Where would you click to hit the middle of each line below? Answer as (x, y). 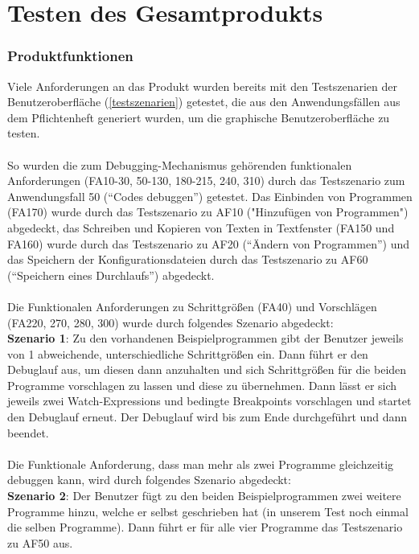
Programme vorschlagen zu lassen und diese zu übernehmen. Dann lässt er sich (202, 385)
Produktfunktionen (70, 56)
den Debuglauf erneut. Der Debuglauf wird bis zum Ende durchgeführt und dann (207, 417)
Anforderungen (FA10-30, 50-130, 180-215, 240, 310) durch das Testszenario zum (206, 181)
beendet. (28, 432)
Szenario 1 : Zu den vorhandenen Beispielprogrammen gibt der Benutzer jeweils (205, 338)
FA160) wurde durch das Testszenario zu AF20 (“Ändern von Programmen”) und (209, 243)
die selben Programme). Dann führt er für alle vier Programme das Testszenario (205, 527)
